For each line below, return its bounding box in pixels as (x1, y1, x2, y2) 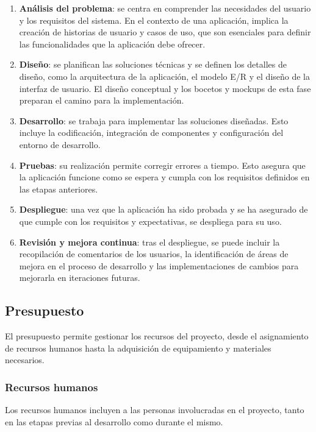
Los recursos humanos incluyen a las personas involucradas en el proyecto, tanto (5, 403, 304, 416)
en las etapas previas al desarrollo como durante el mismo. (5, 415, 223, 428)
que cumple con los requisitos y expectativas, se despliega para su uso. (19, 214, 282, 227)
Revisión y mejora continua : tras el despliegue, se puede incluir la (19, 235, 280, 248)
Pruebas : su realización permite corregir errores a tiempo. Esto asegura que (19, 158, 306, 171)
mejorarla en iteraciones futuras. (19, 271, 140, 284)
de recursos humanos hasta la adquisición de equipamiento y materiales (5, 341, 271, 354)
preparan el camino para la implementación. (19, 94, 184, 107)
